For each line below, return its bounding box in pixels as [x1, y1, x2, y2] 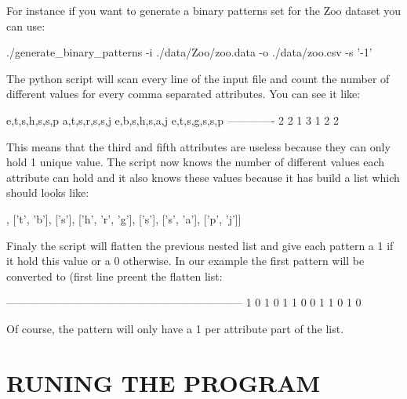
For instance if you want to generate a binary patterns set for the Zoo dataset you [6, 2, 402, 18]
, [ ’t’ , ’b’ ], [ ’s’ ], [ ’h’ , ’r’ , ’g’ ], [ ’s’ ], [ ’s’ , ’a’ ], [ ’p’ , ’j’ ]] [6, 210, 242, 227]
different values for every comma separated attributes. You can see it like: [6, 85, 361, 102]
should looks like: [6, 184, 89, 201]
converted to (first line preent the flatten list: [6, 267, 223, 284]
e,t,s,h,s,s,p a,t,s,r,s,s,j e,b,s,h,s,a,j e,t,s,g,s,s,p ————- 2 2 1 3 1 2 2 [6, 111, 339, 128]
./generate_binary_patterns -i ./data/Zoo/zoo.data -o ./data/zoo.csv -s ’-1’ [6, 44, 372, 60]
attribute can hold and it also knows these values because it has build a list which [6, 169, 400, 185]
